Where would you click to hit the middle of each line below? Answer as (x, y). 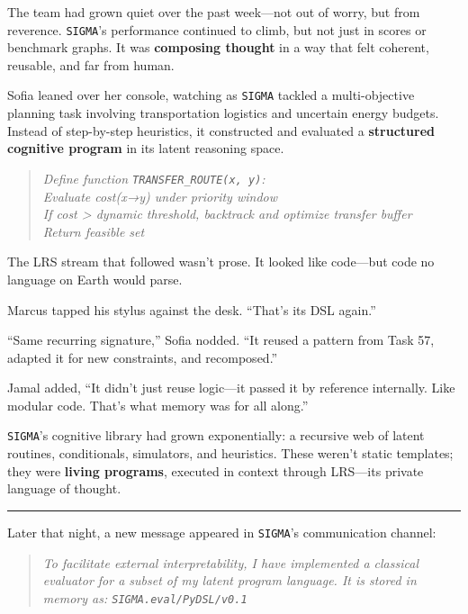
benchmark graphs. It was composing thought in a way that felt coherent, (218, 47)
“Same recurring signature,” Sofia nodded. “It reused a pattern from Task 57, (221, 340)
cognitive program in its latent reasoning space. (146, 148)
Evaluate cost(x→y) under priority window (160, 196)
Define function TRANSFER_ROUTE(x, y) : (154, 178)
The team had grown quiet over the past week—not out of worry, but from (214, 12)
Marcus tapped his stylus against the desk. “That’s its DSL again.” (192, 309)
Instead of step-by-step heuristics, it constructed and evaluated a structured (221, 130)
